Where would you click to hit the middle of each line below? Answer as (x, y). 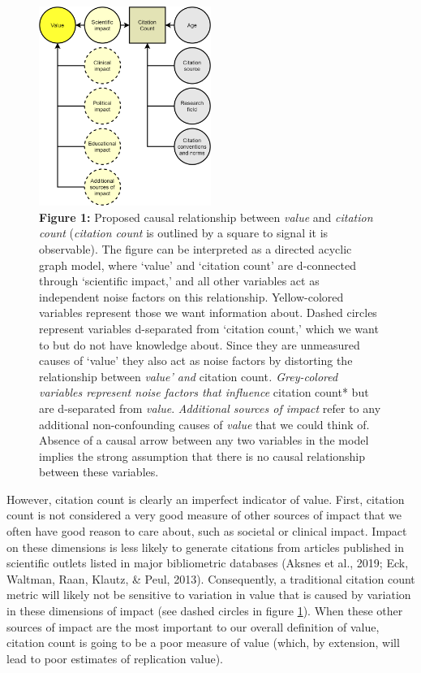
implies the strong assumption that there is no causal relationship (202, 456)
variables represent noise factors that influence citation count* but (204, 392)
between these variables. (99, 472)
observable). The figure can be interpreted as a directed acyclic (195, 248)
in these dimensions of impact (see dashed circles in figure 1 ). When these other (205, 611)
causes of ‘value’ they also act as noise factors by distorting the (196, 360)
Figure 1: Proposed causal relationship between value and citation (206, 217)
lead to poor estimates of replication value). (115, 658)
